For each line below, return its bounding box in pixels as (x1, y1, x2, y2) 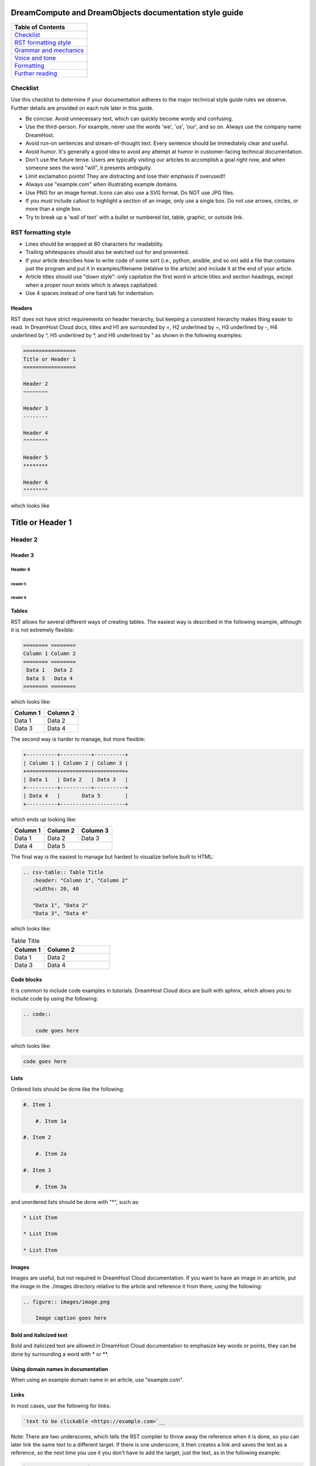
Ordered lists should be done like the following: (11, 1085, 125, 1092)
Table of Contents (14, 23, 66, 31)
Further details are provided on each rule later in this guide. (11, 104, 154, 111)
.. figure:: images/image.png (23, 1298, 110, 1305)
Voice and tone (14, 53, 56, 62)
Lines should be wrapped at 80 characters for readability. (25, 240, 164, 247)
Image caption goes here (35, 1315, 107, 1322)
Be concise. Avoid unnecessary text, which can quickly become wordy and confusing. (25, 115, 233, 123)
